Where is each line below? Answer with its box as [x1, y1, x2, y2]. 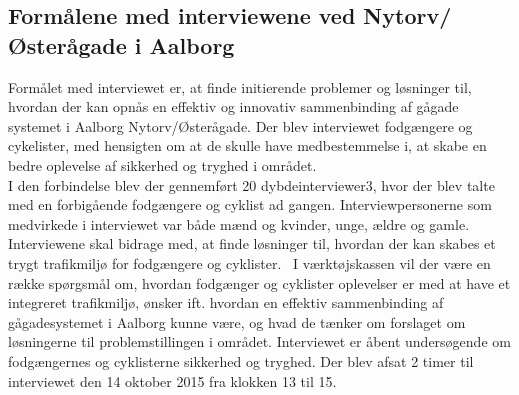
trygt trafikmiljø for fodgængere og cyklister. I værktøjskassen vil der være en [8, 252, 491, 273]
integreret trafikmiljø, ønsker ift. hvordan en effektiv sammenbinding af [8, 292, 444, 313]
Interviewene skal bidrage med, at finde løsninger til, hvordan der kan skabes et [8, 233, 496, 254]
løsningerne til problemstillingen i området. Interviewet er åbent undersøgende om [8, 331, 511, 352]
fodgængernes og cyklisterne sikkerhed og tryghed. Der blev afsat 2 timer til [8, 350, 474, 371]
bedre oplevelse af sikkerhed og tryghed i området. [8, 154, 317, 175]
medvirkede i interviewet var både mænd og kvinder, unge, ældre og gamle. [8, 213, 470, 234]
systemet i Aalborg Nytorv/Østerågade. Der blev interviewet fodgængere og [8, 115, 473, 136]
